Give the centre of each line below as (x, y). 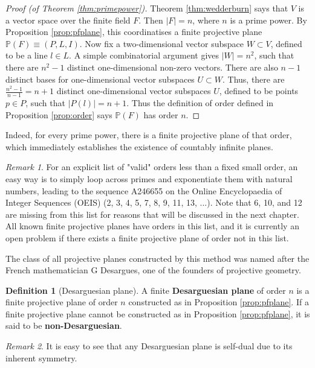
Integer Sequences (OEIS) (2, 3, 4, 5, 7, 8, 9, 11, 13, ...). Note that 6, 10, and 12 (154, 202)
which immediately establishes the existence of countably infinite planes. (139, 146)
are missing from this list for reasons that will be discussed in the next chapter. (152, 214)
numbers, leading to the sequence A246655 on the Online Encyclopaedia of (144, 190)
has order (161, 114)
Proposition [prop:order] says (59, 114)
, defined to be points (259, 91)
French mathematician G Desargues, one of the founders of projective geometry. (153, 270)
